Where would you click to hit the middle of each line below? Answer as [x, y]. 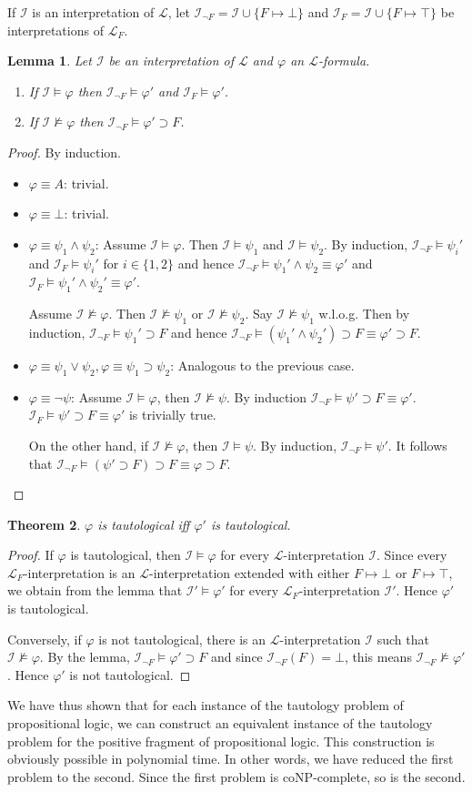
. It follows [417, 445]
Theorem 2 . [44, 524]
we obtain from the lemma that [95, 590]
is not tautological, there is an [182, 639]
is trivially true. [172, 415]
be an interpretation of [171, 61]
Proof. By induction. [64, 152]
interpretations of [55, 30]
